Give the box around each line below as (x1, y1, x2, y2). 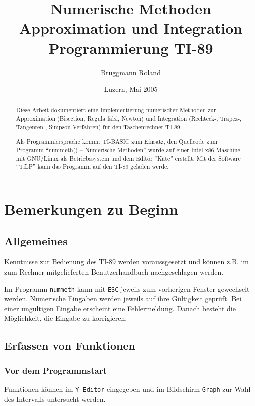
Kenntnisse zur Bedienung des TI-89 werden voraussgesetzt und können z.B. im (4, 256, 249, 267)
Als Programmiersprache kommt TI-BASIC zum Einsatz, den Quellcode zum (16, 137, 218, 146)
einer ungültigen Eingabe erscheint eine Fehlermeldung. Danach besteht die (4, 303, 236, 313)
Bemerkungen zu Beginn (4, 198, 179, 219)
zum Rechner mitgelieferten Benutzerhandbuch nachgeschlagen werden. (4, 266, 224, 277)
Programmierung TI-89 (48, 37, 213, 58)
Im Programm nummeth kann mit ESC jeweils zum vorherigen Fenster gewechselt (4, 283, 250, 294)
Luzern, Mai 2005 (104, 84, 158, 94)
